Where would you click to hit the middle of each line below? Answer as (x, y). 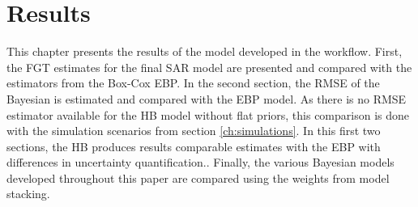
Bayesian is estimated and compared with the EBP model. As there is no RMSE (207, 98)
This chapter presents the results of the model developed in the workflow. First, (205, 51)
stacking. (28, 194)
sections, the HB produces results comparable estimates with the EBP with (194, 146)
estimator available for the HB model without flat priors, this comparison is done (208, 114)
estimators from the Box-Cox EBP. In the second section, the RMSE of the (193, 83)
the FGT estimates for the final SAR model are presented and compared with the (209, 67)
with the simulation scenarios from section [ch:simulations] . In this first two (194, 131)
